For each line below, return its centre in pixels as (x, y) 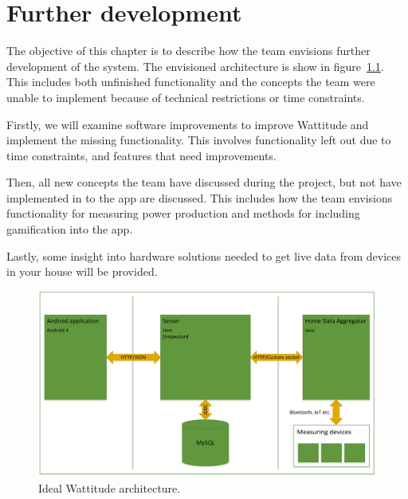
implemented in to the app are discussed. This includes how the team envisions (200, 197)
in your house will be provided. (82, 271)
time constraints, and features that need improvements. (141, 155)
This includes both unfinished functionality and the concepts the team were (191, 82)
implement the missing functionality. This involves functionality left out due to (199, 140)
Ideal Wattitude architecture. (110, 487)
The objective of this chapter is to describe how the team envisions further (188, 51)
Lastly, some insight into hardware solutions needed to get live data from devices (204, 255)
